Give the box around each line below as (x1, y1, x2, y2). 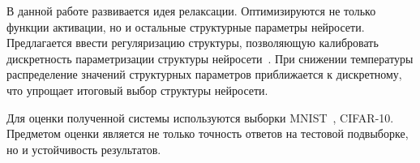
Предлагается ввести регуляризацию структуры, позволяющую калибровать (6, 34, 379, 51)
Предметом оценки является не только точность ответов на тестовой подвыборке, (6, 125, 409, 142)
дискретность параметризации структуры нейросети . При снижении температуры (6, 49, 414, 66)
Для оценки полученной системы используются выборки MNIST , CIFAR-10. (6, 109, 394, 126)
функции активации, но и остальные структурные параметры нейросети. (6, 18, 365, 35)
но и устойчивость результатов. (6, 140, 161, 157)
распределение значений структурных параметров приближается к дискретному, (6, 66, 402, 83)
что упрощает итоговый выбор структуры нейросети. (6, 81, 268, 98)
